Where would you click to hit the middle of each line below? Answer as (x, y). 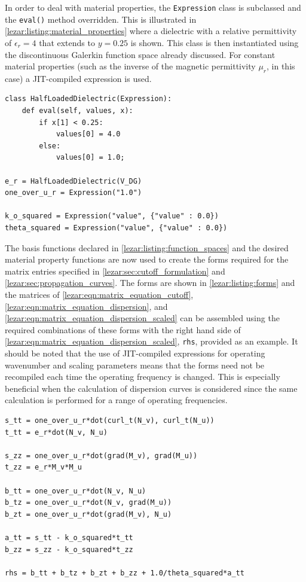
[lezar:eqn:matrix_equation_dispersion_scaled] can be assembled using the (142, 318)
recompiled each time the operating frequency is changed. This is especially (143, 377)
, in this (281, 66)
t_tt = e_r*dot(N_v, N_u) (56, 432)
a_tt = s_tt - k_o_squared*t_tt (69, 537)
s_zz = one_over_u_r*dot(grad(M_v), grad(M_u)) (101, 455)
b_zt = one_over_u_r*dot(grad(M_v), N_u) (88, 514)
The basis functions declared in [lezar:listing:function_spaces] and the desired (147, 247)
